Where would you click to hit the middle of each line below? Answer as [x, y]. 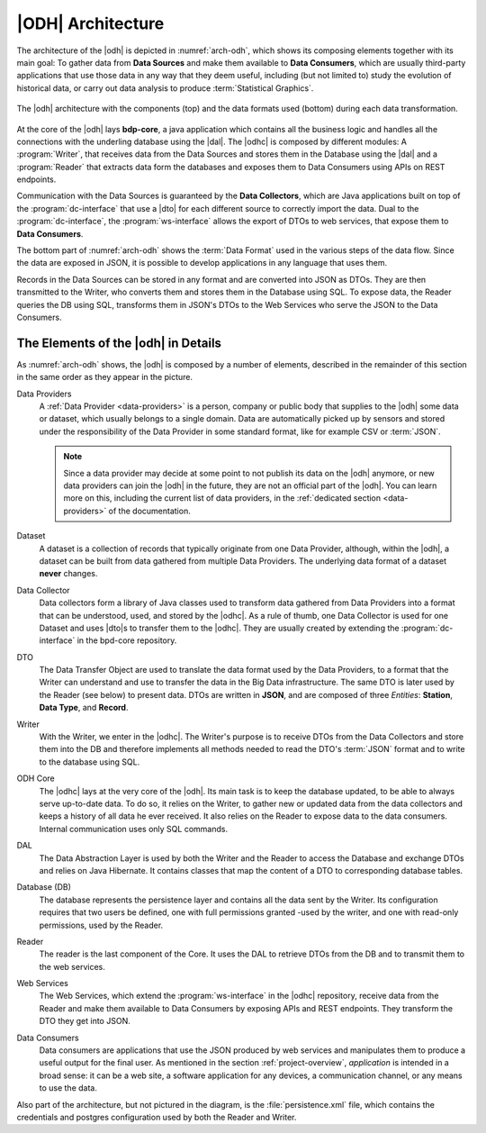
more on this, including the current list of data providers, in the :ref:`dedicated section [222, 498]
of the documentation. [149, 511]
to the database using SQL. [90, 762]
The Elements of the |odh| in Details [119, 343]
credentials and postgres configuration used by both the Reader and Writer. [157, 1117]
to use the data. [68, 1088]
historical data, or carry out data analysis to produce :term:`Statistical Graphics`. [165, 88]
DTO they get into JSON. [85, 1021]
